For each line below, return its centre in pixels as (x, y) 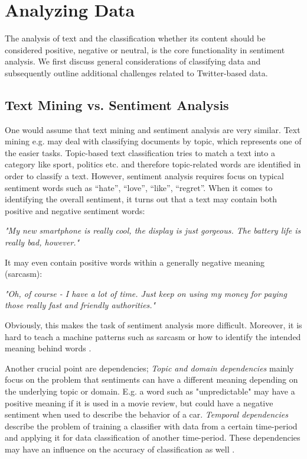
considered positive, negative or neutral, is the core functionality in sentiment (145, 49)
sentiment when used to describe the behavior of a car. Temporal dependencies (146, 414)
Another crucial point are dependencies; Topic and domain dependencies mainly (149, 368)
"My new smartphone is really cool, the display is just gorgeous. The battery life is (153, 230)
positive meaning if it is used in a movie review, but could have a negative (139, 403)
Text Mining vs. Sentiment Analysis (117, 104)
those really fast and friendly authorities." (80, 305)
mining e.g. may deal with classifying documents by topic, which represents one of (153, 141)
